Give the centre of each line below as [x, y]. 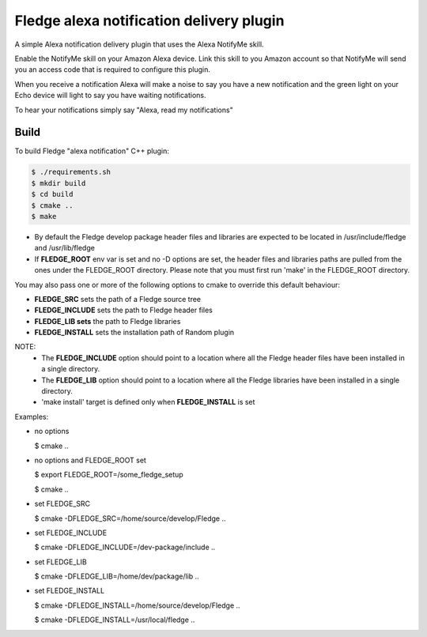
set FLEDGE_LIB [60, 562]
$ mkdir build [59, 183]
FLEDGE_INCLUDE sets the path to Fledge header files [123, 310]
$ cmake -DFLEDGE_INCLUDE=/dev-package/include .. [125, 547]
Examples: [32, 416]
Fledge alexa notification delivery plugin [149, 21]
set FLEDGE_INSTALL [70, 591]
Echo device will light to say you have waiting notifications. [110, 96]
